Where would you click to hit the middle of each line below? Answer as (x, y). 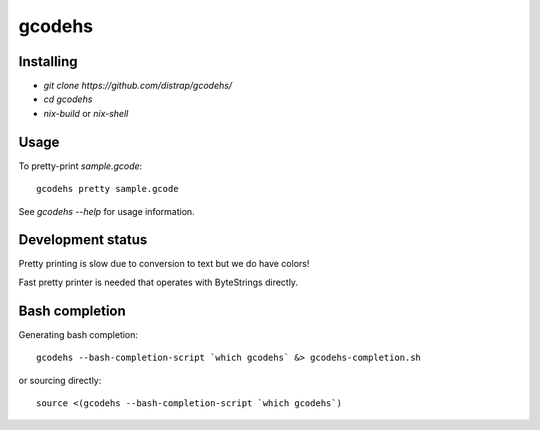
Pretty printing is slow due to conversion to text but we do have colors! (164, 264)
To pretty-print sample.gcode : (80, 166)
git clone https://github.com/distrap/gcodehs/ (138, 86)
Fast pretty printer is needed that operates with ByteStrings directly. (158, 282)
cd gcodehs (68, 99)
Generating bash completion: (78, 334)
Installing (48, 61)
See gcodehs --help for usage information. (106, 211)
